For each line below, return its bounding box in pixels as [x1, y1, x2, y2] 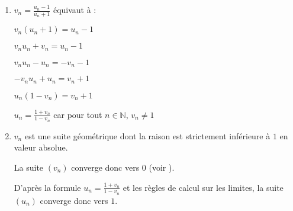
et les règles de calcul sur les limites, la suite [123, 181, 284, 193]
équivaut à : [53, 4, 96, 15]
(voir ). [149, 161, 175, 174]
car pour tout [53, 108, 102, 120]
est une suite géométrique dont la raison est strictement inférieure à [24, 129, 271, 142]
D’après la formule [14, 181, 81, 193]
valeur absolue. [14, 141, 68, 154]
